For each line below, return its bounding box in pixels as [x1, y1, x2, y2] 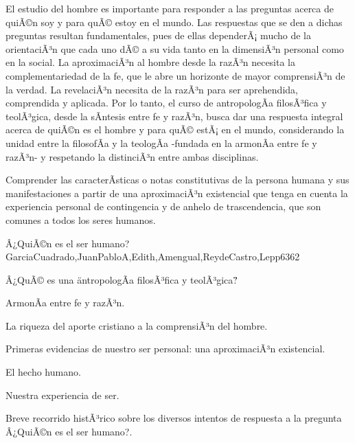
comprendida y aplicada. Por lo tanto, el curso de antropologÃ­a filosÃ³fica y [5, 95, 327, 110]
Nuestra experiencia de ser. [5, 387, 119, 402]
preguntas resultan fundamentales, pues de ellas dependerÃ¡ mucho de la [5, 28, 312, 43]
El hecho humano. [5, 365, 81, 379]
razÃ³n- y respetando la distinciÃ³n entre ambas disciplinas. [5, 149, 259, 163]
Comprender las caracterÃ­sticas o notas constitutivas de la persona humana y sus [5, 172, 350, 187]
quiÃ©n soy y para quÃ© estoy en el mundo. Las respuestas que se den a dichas [5, 14, 343, 29]
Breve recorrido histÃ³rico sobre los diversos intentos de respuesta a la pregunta [5, 411, 342, 425]
